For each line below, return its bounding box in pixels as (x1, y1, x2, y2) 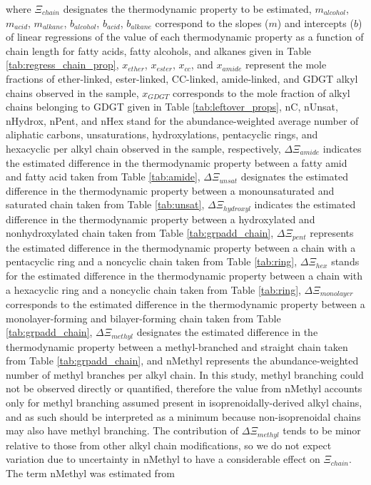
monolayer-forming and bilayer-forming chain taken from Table (6, 310, 281, 325)
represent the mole (245, 57, 327, 72)
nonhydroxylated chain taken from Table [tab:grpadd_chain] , (6, 225, 274, 240)
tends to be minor (283, 423, 361, 438)
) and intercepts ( (277, 15, 354, 30)
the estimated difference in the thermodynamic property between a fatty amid (6, 155, 347, 170)
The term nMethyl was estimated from (6, 465, 176, 480)
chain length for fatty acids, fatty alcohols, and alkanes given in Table (6, 43, 312, 58)
